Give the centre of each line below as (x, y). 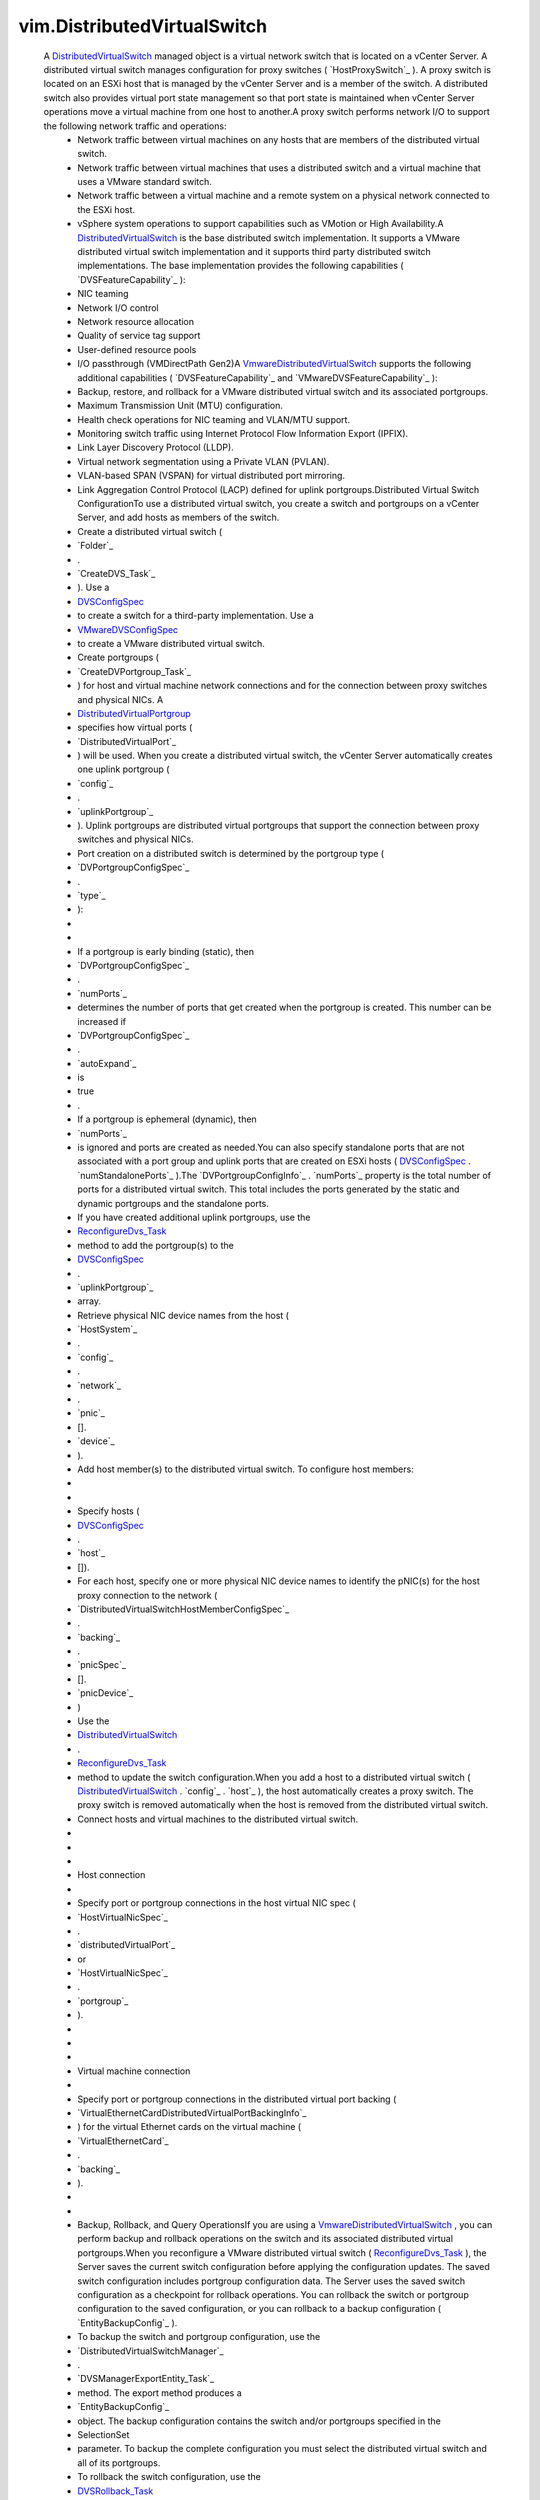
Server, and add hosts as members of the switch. (178, 517)
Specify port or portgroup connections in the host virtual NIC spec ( (217, 1903)
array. (89, 1301)
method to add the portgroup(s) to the (155, 1245)
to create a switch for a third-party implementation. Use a (195, 616)
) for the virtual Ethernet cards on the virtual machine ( (189, 2127)
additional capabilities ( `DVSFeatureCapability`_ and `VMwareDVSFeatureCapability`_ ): (258, 377)
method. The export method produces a (159, 2392)
